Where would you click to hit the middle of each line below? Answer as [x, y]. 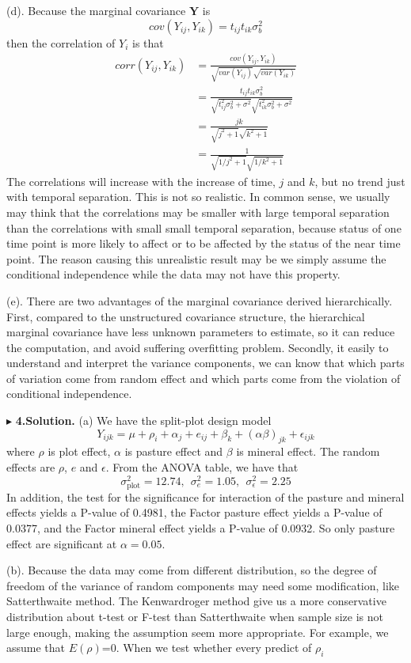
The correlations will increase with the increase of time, [141, 181]
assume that [36, 648]
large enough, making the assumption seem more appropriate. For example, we [198, 632]
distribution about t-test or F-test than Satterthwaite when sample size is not [195, 617]
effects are [31, 467]
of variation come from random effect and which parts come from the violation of [204, 378]
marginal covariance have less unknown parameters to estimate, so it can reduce [201, 332]
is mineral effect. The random [308, 451]
